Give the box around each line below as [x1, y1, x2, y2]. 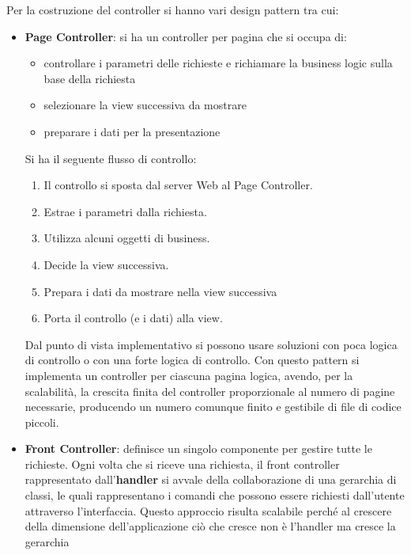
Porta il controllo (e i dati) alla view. [43, 310, 223, 326]
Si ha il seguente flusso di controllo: [25, 150, 197, 166]
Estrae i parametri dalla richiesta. [43, 203, 207, 219]
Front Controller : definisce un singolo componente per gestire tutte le [25, 440, 372, 457]
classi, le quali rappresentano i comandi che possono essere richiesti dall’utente [25, 487, 405, 504]
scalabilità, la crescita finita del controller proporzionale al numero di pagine [25, 382, 395, 399]
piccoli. [25, 413, 59, 430]
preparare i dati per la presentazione [43, 123, 221, 139]
